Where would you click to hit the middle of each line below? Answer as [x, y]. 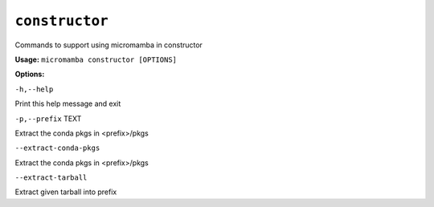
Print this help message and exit [68, 103]
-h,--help [34, 89]
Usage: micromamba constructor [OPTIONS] [96, 59]
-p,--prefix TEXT [48, 118]
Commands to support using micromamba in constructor [108, 45]
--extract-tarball [51, 178]
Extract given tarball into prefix [66, 192]
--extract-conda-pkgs [57, 148]
